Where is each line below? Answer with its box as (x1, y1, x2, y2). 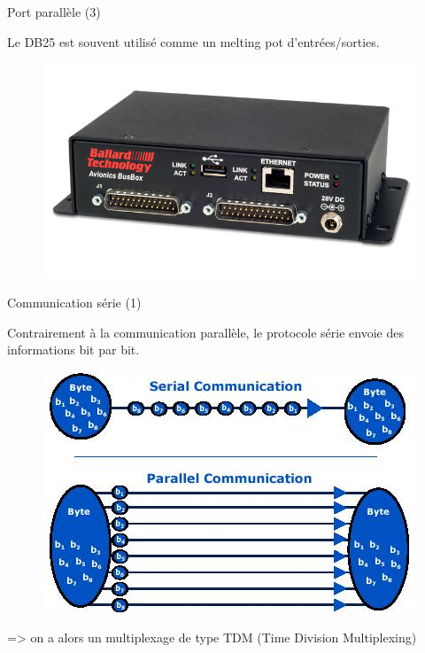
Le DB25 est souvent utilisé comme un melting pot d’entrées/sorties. (7, 32, 380, 51)
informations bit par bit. (7, 340, 140, 359)
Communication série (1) (7, 293, 142, 312)
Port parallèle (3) (7, 3, 101, 20)
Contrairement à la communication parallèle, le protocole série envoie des (7, 323, 404, 341)
